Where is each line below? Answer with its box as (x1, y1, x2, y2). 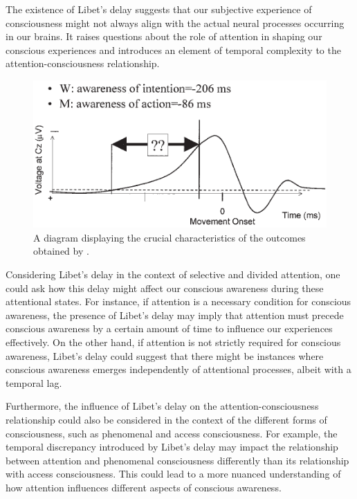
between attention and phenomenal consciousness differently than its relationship (6, 453, 349, 467)
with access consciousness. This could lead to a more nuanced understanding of (6, 466, 341, 481)
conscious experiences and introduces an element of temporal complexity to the (6, 42, 341, 57)
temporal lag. (6, 375, 62, 390)
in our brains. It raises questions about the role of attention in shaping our (6, 29, 322, 44)
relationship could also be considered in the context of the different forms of (6, 412, 327, 426)
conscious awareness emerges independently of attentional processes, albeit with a (6, 362, 351, 376)
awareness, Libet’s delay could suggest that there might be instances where (6, 348, 324, 363)
